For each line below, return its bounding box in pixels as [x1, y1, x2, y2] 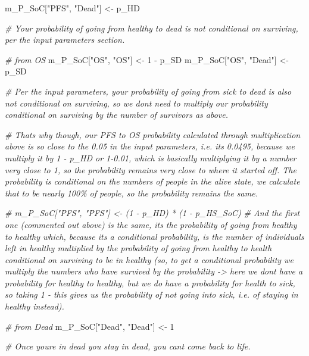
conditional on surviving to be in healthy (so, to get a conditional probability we [5, 253, 294, 266]
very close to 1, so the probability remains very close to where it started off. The [5, 163, 296, 176]
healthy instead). [5, 300, 64, 313]
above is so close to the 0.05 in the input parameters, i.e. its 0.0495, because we [5, 140, 295, 152]
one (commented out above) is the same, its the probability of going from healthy [5, 218, 297, 230]
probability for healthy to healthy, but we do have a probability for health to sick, [5, 276, 295, 289]
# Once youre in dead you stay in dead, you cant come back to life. [5, 340, 251, 352]
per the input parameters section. [5, 33, 125, 46]
